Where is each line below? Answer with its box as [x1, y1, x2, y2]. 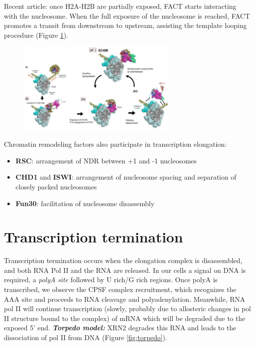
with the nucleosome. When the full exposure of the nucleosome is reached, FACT [4, 10, 250, 21]
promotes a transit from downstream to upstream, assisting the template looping [4, 20, 247, 30]
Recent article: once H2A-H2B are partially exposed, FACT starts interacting [4, 1, 236, 11]
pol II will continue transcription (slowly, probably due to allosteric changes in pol [4, 303, 251, 314]
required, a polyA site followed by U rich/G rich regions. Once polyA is [4, 274, 218, 285]
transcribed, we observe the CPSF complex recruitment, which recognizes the [4, 284, 236, 294]
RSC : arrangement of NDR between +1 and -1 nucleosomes [15, 155, 197, 165]
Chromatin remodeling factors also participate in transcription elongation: [4, 139, 227, 149]
